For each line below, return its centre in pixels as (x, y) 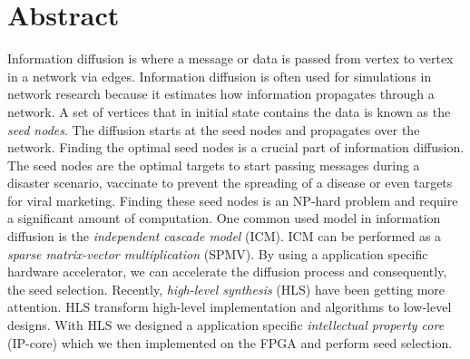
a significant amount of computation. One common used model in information (224, 218)
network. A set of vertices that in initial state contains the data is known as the (229, 111)
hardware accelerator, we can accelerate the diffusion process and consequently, (227, 272)
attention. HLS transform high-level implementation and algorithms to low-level (230, 307)
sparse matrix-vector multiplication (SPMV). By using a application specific (218, 253)
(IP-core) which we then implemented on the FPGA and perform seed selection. (230, 342)
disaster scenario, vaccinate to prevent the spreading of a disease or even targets (230, 183)
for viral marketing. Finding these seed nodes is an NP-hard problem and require (233, 200)
